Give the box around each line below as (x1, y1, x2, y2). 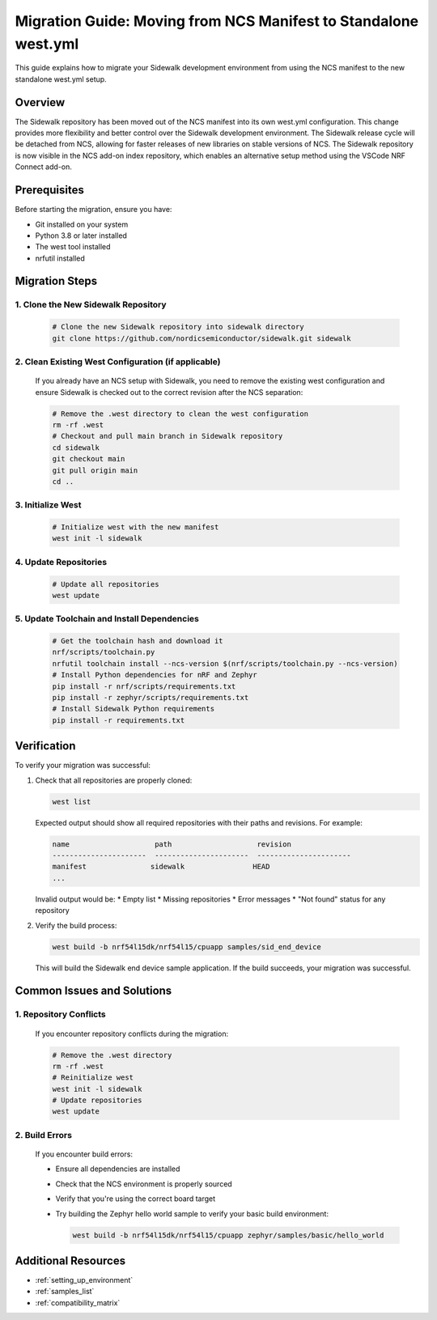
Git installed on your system (35, 219, 129, 229)
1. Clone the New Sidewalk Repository (15, 299, 167, 311)
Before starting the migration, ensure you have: (15, 205, 172, 214)
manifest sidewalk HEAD (52, 862, 270, 872)
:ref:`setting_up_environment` (35, 1275, 134, 1285)
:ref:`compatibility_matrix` (35, 1297, 121, 1307)
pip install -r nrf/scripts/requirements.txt (52, 681, 236, 691)
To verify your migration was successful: (15, 761, 151, 770)
